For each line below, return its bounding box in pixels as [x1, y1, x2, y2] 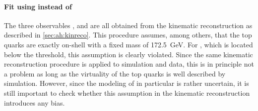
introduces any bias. [4, 97, 65, 108]
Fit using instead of [4, 1, 72, 11]
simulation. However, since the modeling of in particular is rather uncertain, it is [4, 78, 249, 88]
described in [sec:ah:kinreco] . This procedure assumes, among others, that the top [4, 30, 252, 40]
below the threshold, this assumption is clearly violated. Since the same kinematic [4, 49, 253, 59]
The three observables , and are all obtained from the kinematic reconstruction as [4, 20, 253, 30]
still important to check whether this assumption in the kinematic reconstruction [4, 87, 250, 98]
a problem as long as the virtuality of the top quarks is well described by [4, 68, 226, 78]
